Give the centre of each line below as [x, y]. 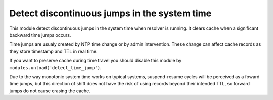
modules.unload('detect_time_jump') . [55, 67]
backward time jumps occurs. [40, 35]
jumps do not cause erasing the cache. [50, 91]
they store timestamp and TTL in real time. [54, 51]
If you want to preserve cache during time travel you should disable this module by [96, 61]
